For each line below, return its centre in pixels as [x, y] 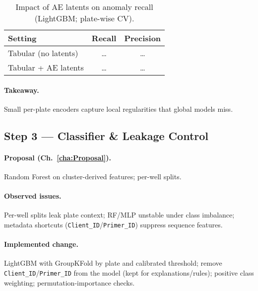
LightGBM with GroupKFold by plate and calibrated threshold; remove [113, 263]
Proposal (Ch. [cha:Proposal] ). [58, 157]
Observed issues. [33, 196]
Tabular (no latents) [43, 53]
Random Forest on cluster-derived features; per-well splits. [93, 176]
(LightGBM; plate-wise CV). [84, 18]
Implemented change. [41, 244]
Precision [143, 38]
